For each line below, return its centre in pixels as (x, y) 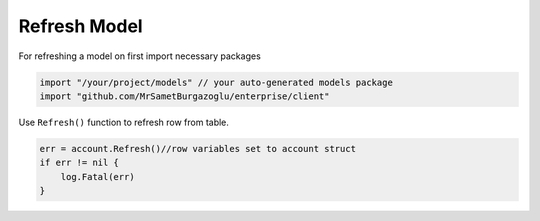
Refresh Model (81, 26)
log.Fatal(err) (97, 176)
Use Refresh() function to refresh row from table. (124, 122)
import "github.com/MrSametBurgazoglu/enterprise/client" (184, 96)
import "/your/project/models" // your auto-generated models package (216, 82)
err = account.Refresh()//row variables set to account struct (198, 148)
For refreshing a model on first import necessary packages (140, 56)
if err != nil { (79, 163)
